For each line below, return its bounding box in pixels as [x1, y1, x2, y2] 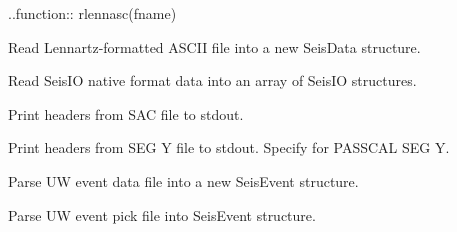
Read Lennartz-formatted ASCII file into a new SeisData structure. [8, 36, 421, 57]
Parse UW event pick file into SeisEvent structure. [8, 204, 316, 225]
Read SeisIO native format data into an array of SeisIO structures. [8, 70, 417, 91]
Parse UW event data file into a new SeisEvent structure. [8, 170, 359, 191]
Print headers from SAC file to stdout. [8, 103, 244, 124]
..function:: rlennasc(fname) [8, 3, 177, 23]
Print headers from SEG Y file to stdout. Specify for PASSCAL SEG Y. [8, 137, 450, 158]
